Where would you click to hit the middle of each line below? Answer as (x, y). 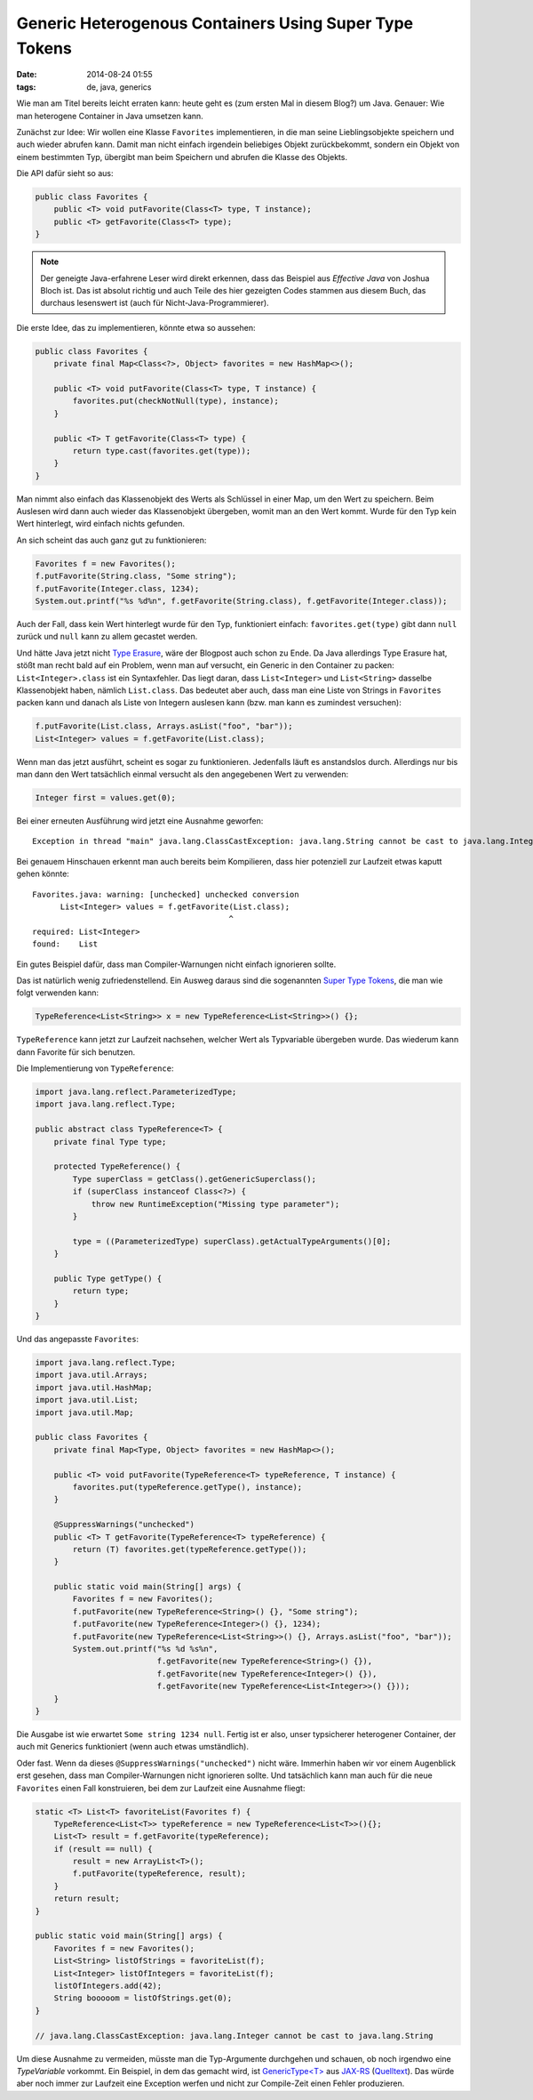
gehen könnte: (43, 874)
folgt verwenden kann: (58, 993)
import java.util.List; (87, 1400)
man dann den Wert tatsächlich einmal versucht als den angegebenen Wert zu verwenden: (183, 775)
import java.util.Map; (84, 1412)
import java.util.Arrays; (91, 1375)
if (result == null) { (103, 1849)
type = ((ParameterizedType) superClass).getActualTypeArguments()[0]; (232, 1241)
